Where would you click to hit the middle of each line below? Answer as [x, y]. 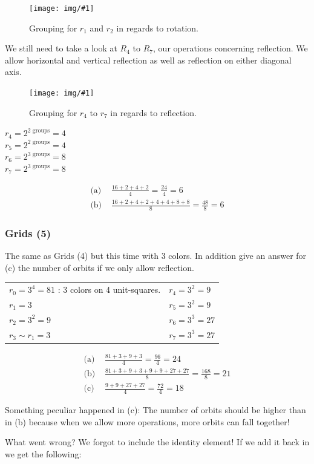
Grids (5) [28, 233]
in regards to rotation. [157, 28]
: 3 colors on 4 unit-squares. [109, 289]
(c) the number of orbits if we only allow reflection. [100, 267]
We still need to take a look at [61, 48]
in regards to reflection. [153, 112]
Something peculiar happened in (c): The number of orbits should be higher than [155, 410]
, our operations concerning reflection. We [231, 48]
